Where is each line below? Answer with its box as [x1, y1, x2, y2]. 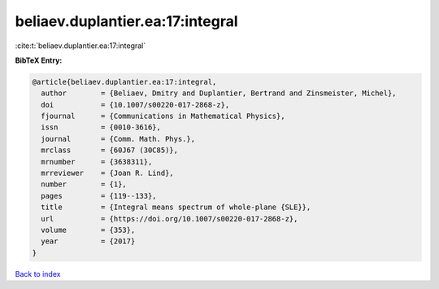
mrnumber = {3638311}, [41, 157, 153, 166]
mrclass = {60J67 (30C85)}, [41, 146, 179, 155]
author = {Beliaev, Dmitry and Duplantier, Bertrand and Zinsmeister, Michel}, [41, 89, 398, 98]
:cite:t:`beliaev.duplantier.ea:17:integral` [15, 41, 146, 50]
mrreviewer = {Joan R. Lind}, [41, 169, 174, 178]
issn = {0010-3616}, [41, 123, 162, 132]
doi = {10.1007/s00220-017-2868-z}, [41, 100, 230, 109]
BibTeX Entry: [15, 55, 63, 65]
